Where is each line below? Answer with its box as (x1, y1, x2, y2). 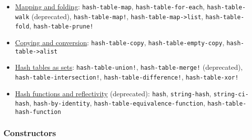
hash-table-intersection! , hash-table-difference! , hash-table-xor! (15, 71, 239, 82)
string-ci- (213, 90, 249, 98)
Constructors (3, 127, 56, 139)
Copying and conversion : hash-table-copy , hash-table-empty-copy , (15, 37, 224, 47)
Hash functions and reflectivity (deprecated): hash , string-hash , (15, 88, 211, 98)
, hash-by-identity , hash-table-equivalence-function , (29, 98, 205, 108)
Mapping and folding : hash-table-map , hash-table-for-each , (15, 1, 205, 11)
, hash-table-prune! (29, 21, 94, 31)
